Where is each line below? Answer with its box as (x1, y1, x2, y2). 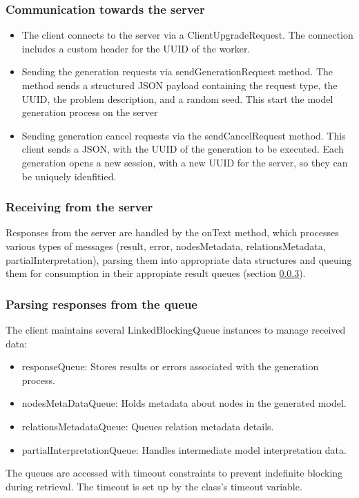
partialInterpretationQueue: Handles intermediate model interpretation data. (21, 442, 347, 457)
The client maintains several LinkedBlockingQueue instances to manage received (6, 322, 346, 336)
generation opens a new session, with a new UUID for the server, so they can (21, 155, 348, 169)
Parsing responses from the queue (6, 295, 197, 312)
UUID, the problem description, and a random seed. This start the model (21, 91, 333, 106)
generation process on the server (21, 105, 158, 119)
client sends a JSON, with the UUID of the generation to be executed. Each (21, 142, 344, 156)
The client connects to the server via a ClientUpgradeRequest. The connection (21, 28, 353, 42)
